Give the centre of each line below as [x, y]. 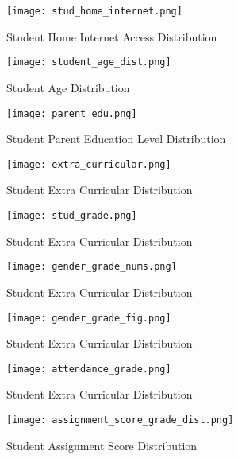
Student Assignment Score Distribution [102, 445]
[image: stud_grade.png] [72, 216]
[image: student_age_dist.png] [89, 62]
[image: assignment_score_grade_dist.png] [120, 420]
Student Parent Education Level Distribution [116, 139]
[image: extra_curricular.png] [89, 164]
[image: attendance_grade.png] [89, 369]
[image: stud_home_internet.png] [94, 11]
